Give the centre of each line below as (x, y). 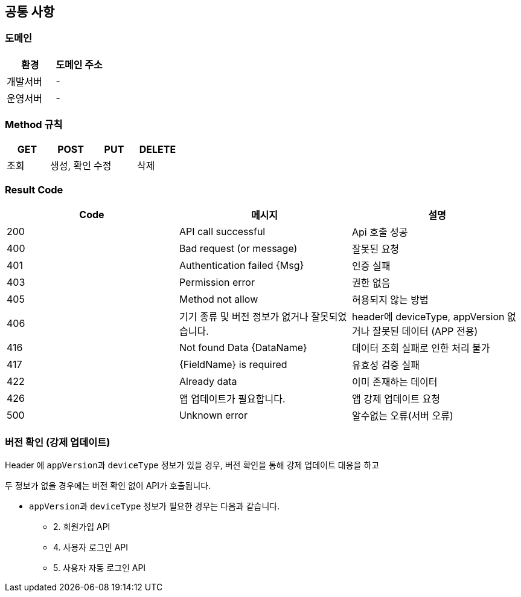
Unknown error (213, 415)
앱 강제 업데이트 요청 (396, 399)
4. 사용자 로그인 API (91, 547)
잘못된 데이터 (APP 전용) (425, 331)
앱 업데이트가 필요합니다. (232, 399)
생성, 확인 (71, 165)
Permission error (217, 282)
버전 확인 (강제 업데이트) (58, 442)
